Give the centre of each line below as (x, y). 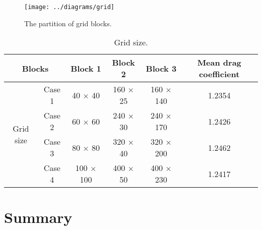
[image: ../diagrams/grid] (69, 7)
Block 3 (161, 68)
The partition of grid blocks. (68, 23)
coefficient (219, 74)
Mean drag (219, 63)
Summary (38, 217)
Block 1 (86, 68)
